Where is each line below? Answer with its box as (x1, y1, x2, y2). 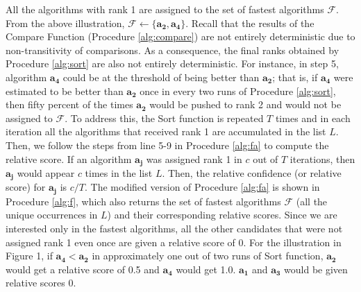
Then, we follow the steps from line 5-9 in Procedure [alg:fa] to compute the (6, 137, 329, 152)
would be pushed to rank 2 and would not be (149, 97, 342, 112)
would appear (17, 165, 75, 180)
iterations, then (289, 151, 355, 166)
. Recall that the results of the (185, 15, 314, 30)
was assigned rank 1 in (146, 151, 242, 166)
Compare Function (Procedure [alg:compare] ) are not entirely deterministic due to (6, 29, 355, 44)
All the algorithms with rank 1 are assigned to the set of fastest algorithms (6, 2, 324, 16)
